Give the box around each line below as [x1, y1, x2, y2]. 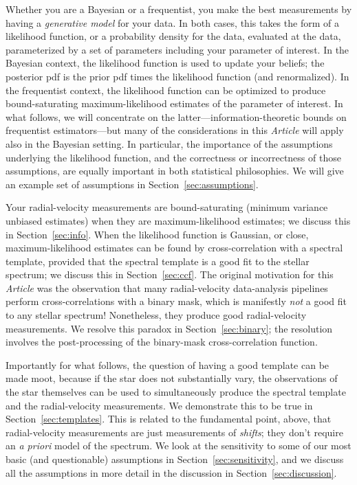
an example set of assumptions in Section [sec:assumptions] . [6, 177, 259, 191]
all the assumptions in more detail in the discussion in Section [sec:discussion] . [6, 465, 337, 480]
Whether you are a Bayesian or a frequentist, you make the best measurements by [6, 2, 352, 16]
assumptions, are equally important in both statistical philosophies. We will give [6, 163, 344, 178]
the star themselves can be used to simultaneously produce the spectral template [6, 385, 346, 399]
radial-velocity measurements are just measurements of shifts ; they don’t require [6, 425, 343, 439]
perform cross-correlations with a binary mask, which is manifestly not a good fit [6, 294, 347, 308]
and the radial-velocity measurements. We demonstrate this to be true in [6, 398, 313, 412]
